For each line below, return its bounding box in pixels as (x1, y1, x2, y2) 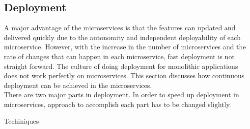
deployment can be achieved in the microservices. (4, 80, 152, 90)
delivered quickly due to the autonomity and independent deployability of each (4, 32, 241, 42)
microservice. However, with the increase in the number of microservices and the (4, 42, 246, 52)
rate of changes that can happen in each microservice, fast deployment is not (4, 51, 235, 61)
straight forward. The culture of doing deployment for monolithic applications (4, 61, 238, 71)
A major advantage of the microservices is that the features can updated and (4, 22, 236, 33)
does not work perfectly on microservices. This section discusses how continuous (4, 70, 245, 81)
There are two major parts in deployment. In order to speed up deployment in (4, 89, 239, 100)
